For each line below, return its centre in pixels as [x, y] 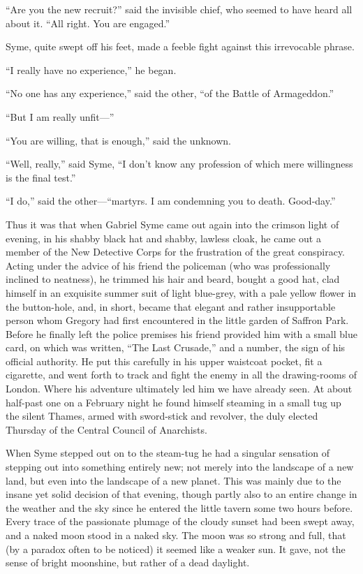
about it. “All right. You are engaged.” [88, 23]
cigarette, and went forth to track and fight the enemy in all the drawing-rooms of [181, 375]
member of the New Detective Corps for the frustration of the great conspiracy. [176, 252]
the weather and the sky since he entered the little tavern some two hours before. [179, 507]
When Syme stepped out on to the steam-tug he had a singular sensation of [168, 453]
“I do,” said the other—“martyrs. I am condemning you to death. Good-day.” [171, 201]
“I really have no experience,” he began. [91, 69]
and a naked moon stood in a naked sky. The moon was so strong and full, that [176, 535]
